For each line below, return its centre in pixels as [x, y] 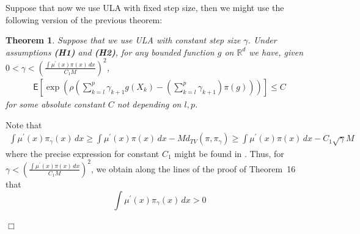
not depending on [149, 104]
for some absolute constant [55, 104]
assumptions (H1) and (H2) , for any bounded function [110, 52]
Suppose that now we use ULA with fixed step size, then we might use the [145, 7]
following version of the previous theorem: [84, 19]
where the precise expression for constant [83, 153]
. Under [262, 40]
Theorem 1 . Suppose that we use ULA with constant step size [123, 40]
